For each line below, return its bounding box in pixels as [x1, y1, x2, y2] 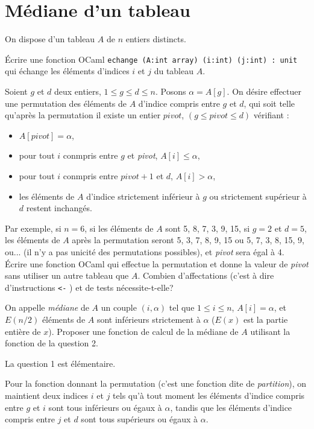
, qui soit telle [243, 97, 295, 109]
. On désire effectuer [227, 84, 302, 97]
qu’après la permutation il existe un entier [5, 109, 161, 121]
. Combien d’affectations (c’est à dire [137, 269, 274, 282]
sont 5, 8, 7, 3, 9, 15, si [165, 221, 250, 234]
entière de [5, 325, 41, 337]
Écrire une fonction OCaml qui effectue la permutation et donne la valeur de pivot [5, 257, 309, 270]
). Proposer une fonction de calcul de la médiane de [48, 325, 239, 337]
